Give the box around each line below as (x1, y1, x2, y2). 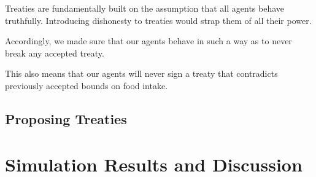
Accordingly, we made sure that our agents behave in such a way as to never (5, 34, 292, 47)
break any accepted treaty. (5, 46, 104, 59)
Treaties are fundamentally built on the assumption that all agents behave (5, 2, 285, 14)
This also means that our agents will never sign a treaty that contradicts (5, 67, 278, 80)
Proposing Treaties (5, 109, 127, 128)
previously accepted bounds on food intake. (5, 79, 168, 92)
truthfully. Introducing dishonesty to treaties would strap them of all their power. (5, 14, 312, 26)
